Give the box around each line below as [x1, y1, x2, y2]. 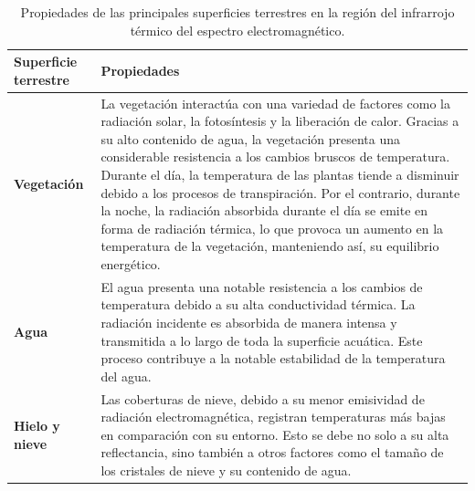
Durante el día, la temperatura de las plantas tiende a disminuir [100, 165, 459, 183]
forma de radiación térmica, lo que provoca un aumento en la [100, 218, 444, 237]
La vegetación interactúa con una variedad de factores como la [100, 93, 451, 112]
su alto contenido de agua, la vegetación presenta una [100, 129, 401, 148]
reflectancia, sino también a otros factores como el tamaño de [100, 443, 444, 462]
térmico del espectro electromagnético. [130, 20, 345, 39]
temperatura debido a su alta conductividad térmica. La [100, 295, 416, 314]
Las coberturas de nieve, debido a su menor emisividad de [100, 389, 425, 408]
